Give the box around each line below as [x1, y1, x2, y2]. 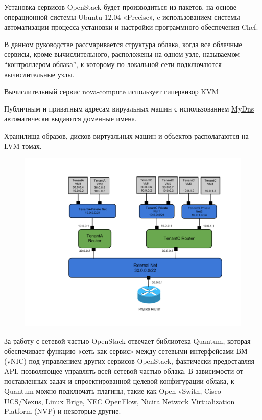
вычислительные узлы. [4, 69, 75, 79]
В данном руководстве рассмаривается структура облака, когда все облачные [4, 38, 242, 49]
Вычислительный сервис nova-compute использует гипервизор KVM [4, 86, 219, 97]
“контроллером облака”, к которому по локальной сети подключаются [4, 58, 222, 69]
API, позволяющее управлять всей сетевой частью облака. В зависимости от [4, 365, 243, 376]
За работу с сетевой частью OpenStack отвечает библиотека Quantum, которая [4, 335, 251, 346]
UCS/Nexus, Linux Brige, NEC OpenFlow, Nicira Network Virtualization [4, 395, 235, 406]
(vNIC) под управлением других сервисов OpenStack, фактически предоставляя [4, 356, 254, 366]
